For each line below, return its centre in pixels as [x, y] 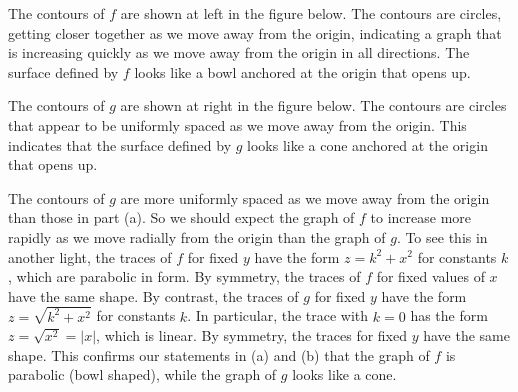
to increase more [421, 217]
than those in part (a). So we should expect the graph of [181, 217]
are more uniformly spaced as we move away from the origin [305, 197]
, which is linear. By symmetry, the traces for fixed [252, 335]
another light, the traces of [90, 256]
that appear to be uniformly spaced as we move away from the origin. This [237, 124]
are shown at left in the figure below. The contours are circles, [311, 13]
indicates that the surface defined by [120, 144]
